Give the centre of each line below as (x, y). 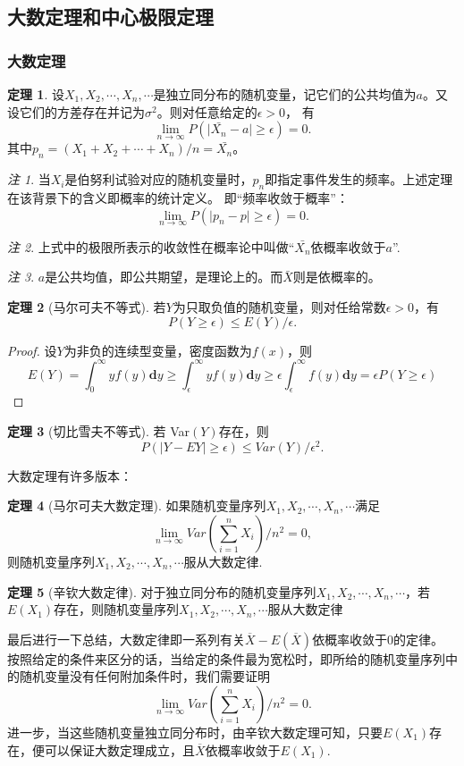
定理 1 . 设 (36, 94)
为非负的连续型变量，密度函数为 (158, 350)
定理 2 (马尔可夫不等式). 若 (87, 307)
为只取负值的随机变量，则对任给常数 (279, 307)
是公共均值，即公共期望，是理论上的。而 (164, 277)
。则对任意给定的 (207, 111)
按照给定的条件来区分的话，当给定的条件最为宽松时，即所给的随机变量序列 (226, 658)
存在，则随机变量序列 (117, 609)
